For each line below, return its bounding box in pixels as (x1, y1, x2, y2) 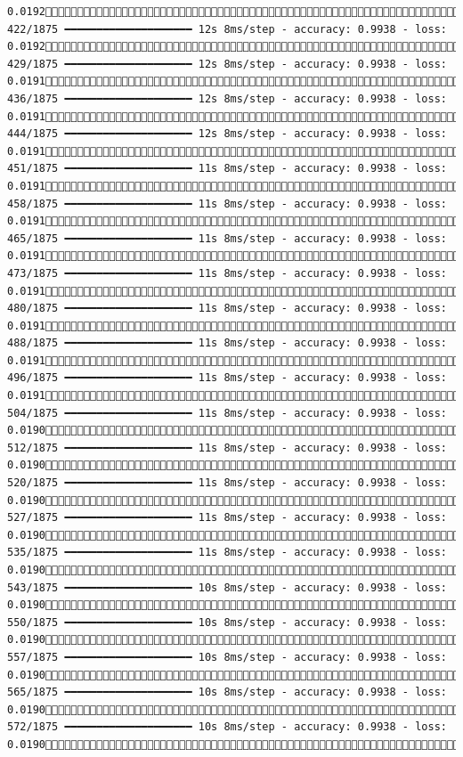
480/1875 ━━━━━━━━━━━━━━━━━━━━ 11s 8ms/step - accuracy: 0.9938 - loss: (7, 302, 447, 315)
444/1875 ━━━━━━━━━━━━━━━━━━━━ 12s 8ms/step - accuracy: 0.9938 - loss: (7, 127, 447, 141)
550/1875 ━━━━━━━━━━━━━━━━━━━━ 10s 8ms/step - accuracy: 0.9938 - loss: (7, 615, 447, 629)
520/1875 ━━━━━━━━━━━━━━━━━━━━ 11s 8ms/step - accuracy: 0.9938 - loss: (7, 476, 447, 490)
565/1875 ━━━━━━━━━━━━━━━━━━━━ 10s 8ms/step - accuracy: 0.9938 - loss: (7, 686, 447, 699)
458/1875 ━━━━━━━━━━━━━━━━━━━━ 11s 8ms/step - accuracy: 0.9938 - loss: (7, 197, 447, 210)
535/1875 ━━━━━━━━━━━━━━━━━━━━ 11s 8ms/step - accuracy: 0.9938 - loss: (7, 546, 447, 559)
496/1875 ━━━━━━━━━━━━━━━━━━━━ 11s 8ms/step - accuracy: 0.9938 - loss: (7, 371, 447, 385)
